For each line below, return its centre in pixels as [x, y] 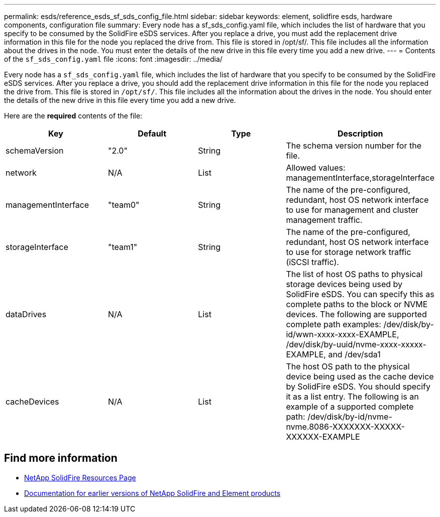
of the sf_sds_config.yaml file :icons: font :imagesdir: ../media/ [113, 59]
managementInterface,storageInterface [360, 178]
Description [360, 134]
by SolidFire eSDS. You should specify [358, 386]
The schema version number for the [354, 146]
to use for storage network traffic [349, 252]
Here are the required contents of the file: [73, 116]
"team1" [123, 247]
